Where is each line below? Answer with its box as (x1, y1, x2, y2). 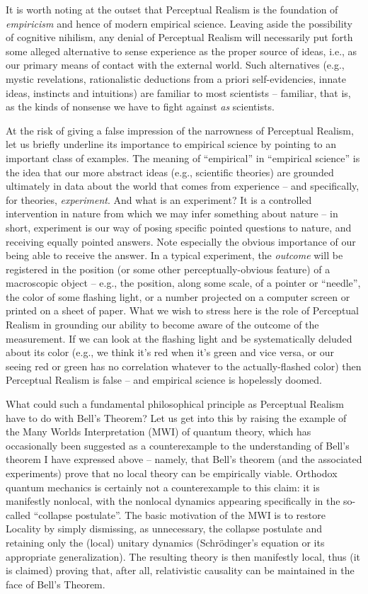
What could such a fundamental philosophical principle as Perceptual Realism (6, 396, 344, 411)
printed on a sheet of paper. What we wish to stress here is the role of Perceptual (6, 303, 360, 318)
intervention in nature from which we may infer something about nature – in (6, 206, 338, 221)
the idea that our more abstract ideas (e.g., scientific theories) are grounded (6, 164, 334, 179)
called (6, 507, 30, 522)
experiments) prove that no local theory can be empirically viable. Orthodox (6, 466, 338, 480)
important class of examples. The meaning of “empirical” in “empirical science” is (6, 150, 360, 165)
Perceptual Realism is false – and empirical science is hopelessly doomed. (6, 372, 323, 387)
